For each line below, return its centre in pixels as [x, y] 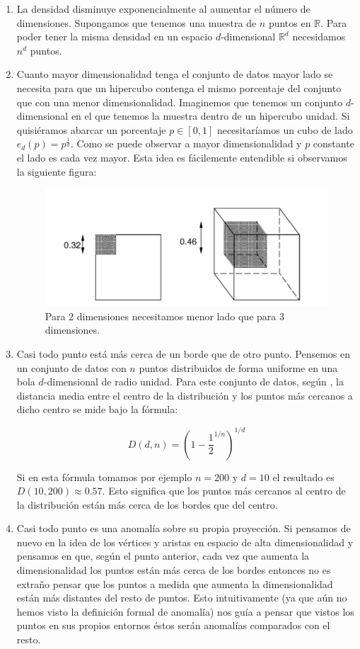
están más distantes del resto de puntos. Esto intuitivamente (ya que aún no [182, 598]
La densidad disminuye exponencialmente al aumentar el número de [163, 9]
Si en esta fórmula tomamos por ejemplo [104, 476]
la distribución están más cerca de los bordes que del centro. [147, 504]
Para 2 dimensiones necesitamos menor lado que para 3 [164, 316]
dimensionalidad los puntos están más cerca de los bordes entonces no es [174, 570]
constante [333, 143]
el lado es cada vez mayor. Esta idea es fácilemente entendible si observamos [182, 157]
